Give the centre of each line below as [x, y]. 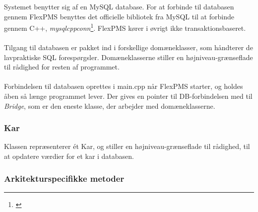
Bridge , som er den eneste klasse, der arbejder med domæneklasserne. [110, 106]
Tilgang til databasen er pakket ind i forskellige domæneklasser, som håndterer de [129, 47]
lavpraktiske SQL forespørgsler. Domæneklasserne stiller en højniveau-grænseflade [129, 57]
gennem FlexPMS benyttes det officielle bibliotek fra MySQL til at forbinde [119, 16]
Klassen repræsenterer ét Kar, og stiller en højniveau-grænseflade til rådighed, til [127, 146]
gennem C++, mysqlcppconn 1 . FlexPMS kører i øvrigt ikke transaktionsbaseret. [125, 27]
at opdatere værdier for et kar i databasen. [69, 156]
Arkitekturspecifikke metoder [64, 178]
